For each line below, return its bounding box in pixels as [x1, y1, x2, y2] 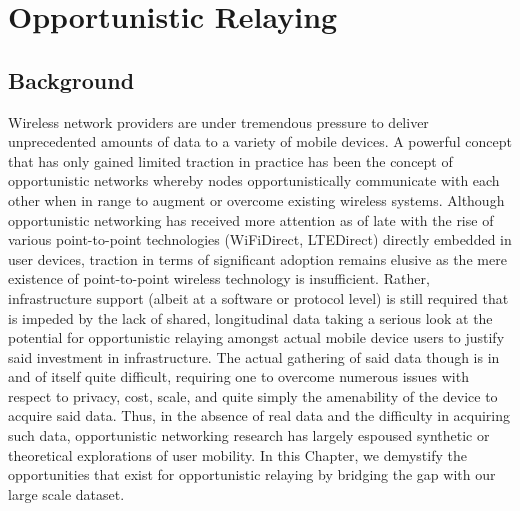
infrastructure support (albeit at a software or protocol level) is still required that [8, 287, 509, 308]
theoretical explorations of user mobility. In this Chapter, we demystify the [8, 444, 467, 465]
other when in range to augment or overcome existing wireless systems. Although [8, 189, 505, 210]
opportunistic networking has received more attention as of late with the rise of [8, 209, 494, 230]
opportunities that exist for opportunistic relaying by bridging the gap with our [8, 464, 496, 485]
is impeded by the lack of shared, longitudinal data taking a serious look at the [8, 307, 493, 328]
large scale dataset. [8, 483, 125, 504]
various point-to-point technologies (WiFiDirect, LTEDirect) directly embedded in [8, 229, 512, 250]
